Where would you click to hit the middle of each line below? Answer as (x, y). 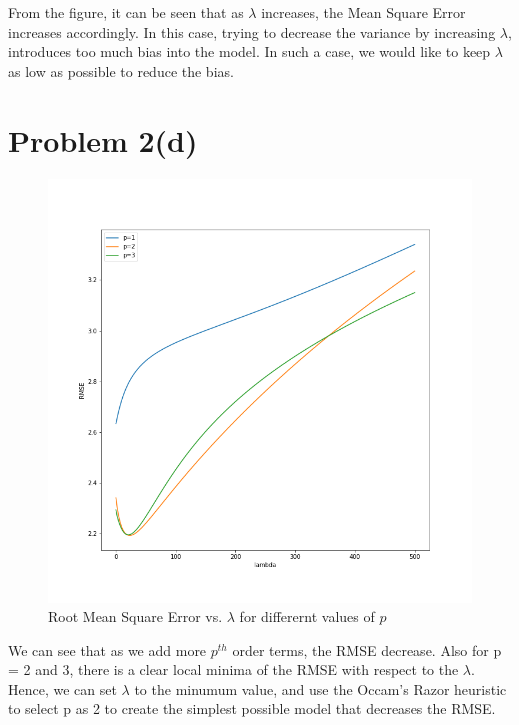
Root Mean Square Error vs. (135, 616)
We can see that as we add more (107, 649)
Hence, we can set (62, 688)
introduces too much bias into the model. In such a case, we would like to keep (249, 51)
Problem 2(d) (103, 139)
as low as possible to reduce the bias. (121, 70)
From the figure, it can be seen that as (126, 12)
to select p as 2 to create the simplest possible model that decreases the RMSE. (252, 708)
